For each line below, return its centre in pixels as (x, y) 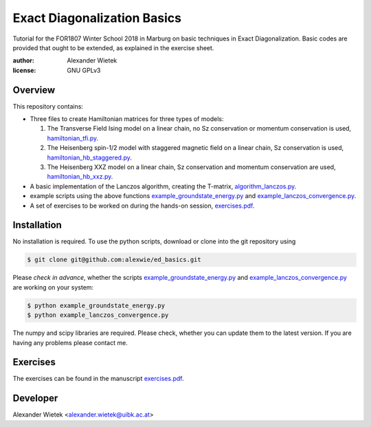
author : (23, 61)
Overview (34, 90)
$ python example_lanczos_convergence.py (98, 315)
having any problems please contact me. (70, 342)
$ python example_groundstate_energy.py (96, 305)
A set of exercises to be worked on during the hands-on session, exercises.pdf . (142, 206)
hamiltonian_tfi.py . (73, 138)
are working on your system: (53, 287)
